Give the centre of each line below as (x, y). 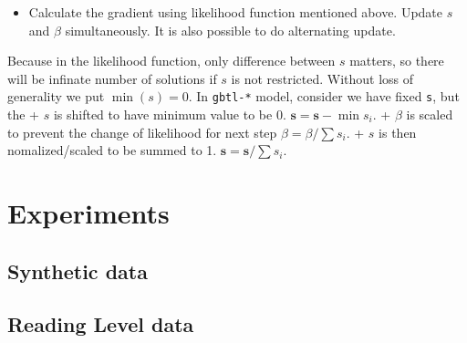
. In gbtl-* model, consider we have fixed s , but (324, 96)
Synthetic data (78, 270)
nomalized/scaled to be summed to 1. (112, 150)
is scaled (430, 114)
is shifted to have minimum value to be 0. (170, 114)
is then (398, 132)
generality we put (56, 96)
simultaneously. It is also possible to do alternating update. (230, 30)
